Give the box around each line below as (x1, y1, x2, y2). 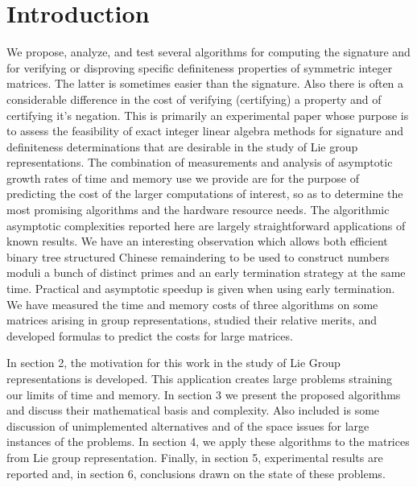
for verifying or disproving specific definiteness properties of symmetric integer (6, 59, 393, 76)
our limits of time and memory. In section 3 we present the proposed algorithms (6, 386, 401, 402)
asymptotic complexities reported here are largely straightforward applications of (6, 217, 406, 233)
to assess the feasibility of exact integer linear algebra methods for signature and (6, 122, 404, 139)
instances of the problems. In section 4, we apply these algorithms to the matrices (6, 433, 410, 450)
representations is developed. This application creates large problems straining (6, 370, 393, 386)
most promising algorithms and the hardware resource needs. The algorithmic (6, 201, 390, 218)
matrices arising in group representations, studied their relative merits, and (6, 312, 378, 328)
